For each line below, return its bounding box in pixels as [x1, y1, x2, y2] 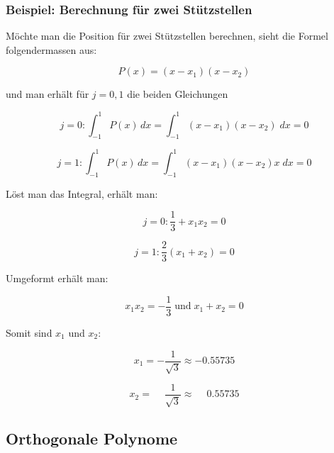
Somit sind [6, 325, 52, 340]
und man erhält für [6, 86, 89, 101]
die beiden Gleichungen [127, 86, 228, 101]
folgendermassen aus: [6, 42, 97, 57]
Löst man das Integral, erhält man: [6, 186, 158, 201]
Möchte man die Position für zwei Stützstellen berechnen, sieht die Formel [6, 28, 328, 43]
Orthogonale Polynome [6, 427, 178, 449]
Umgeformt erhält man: [6, 271, 108, 286]
